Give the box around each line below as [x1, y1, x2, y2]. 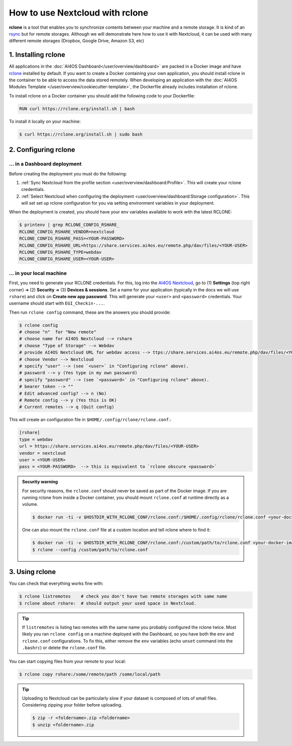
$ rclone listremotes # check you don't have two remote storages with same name [19, 593, 227, 599]
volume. [22, 501, 38, 507]
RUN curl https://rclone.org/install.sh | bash [19, 106, 135, 112]
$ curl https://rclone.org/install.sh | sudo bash [19, 132, 143, 137]
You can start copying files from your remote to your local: [9, 658, 126, 664]
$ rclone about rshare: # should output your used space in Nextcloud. [19, 600, 197, 606]
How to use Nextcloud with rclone [9, 7, 148, 18]
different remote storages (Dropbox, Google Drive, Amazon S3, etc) [9, 38, 145, 44]
